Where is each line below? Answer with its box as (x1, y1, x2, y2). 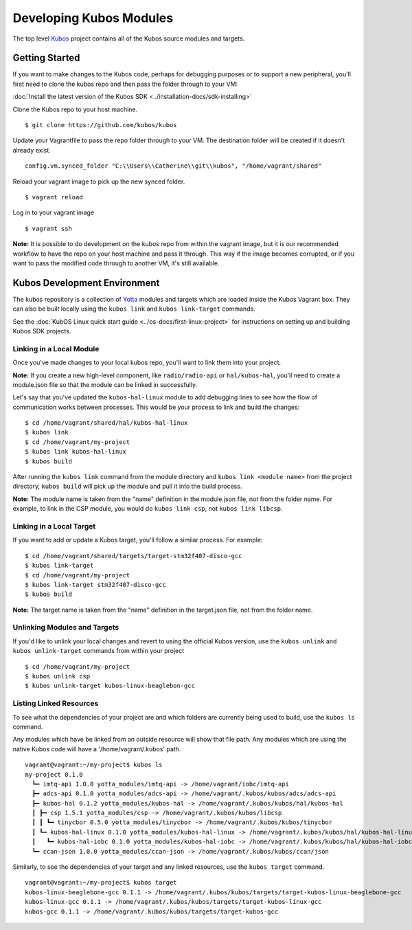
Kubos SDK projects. (12, 327, 71, 335)
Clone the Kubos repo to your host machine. (12, 105, 138, 113)
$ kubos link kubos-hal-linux (25, 447, 127, 456)
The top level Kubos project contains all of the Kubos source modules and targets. (12, 34, 245, 43)
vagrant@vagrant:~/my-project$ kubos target (25, 878, 178, 887)
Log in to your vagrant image (12, 208, 95, 217)
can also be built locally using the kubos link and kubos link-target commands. (12, 305, 255, 313)
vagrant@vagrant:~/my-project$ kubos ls (25, 761, 163, 769)
